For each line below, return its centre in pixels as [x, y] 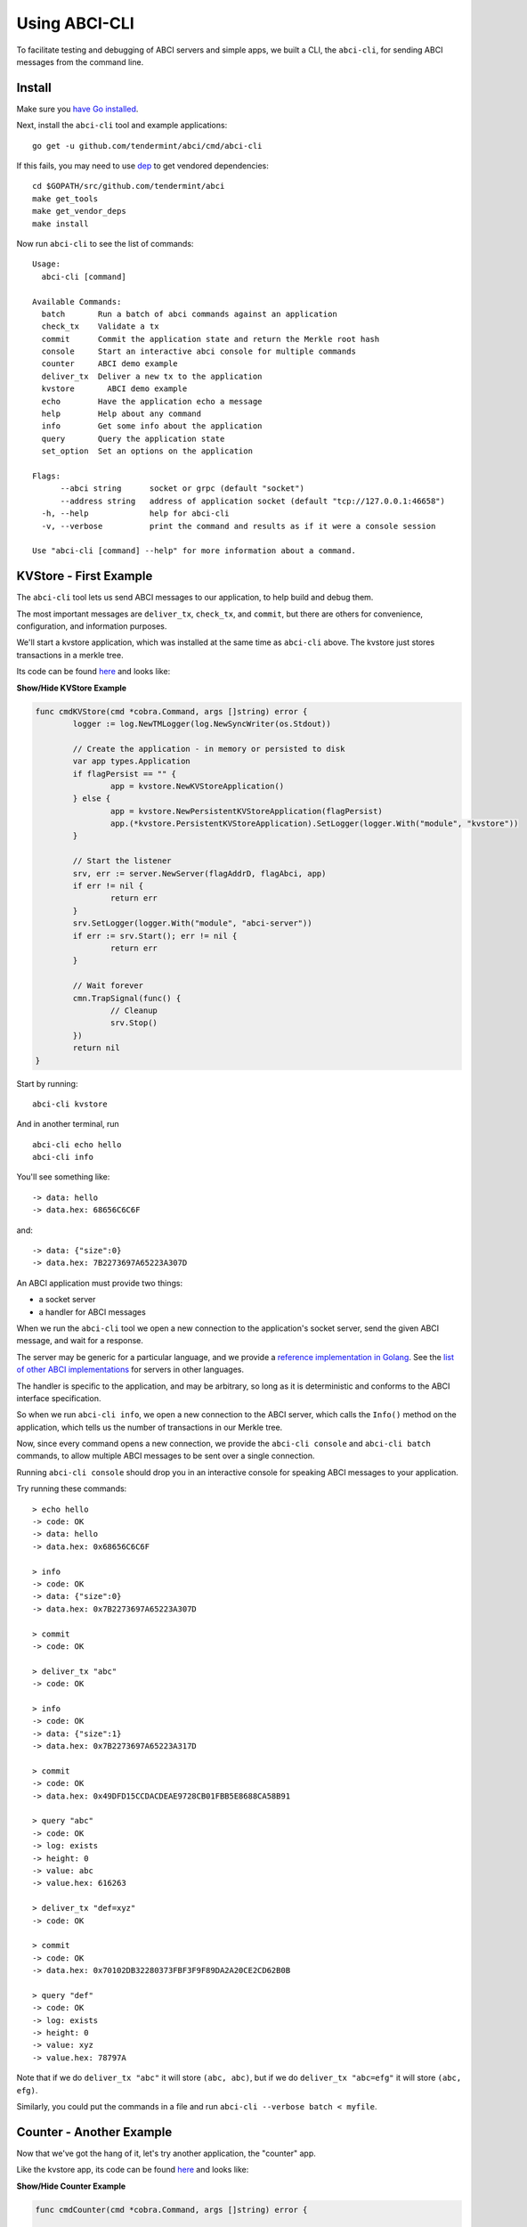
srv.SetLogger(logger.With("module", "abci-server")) [192, 923]
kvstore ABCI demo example [114, 389]
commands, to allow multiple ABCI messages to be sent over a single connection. [166, 1456]
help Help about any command [122, 414]
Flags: [47, 476]
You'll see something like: [63, 1177]
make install [61, 224]
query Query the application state [133, 438]
